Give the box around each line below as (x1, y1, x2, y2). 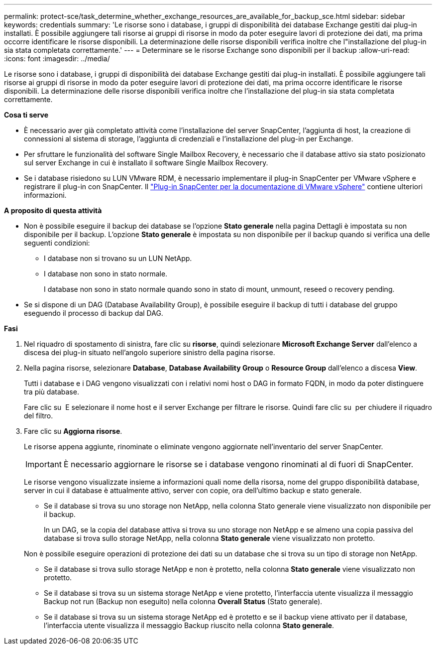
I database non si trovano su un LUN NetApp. (44, 254, 192, 262)
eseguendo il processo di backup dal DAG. (24, 309, 163, 317)
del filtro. (24, 411, 53, 420)
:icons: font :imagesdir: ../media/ (4, 54, 110, 63)
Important (25, 459, 62, 469)
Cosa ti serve (4, 111, 49, 119)
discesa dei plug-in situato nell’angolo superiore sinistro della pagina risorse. (24, 348, 275, 357)
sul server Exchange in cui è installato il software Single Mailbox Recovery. (24, 158, 268, 167)
